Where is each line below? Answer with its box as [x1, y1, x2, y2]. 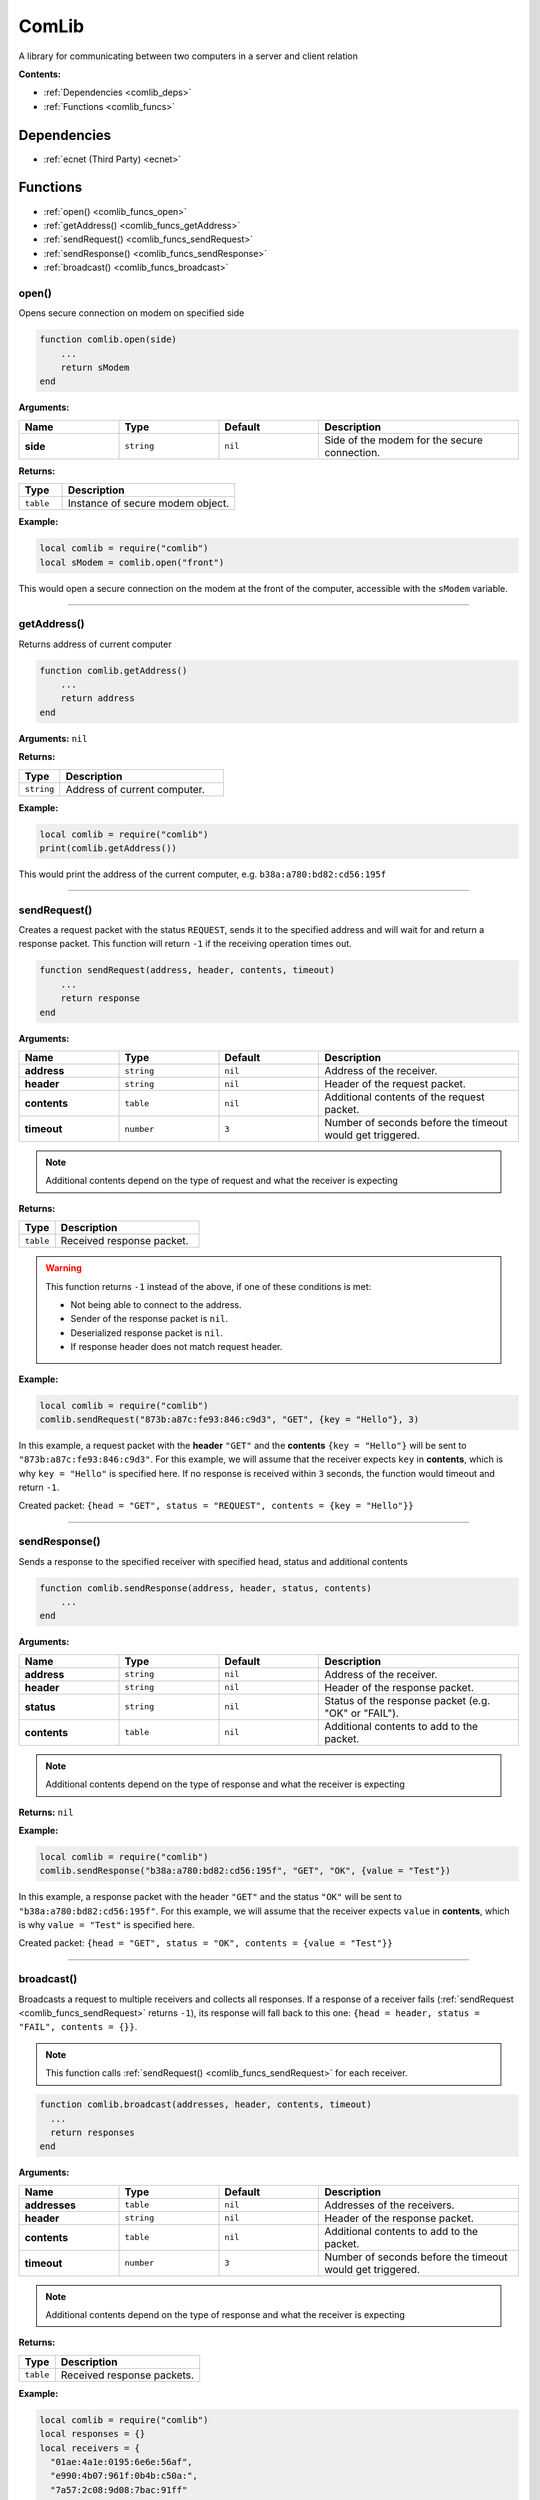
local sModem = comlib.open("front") [39, 556, 225, 568]
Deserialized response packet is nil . [70, 1326, 224, 1339]
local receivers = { [39, 2442, 140, 2454]
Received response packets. [60, 2368, 195, 2382]
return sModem [60, 362, 130, 373]
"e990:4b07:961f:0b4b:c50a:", [50, 2470, 199, 2482]
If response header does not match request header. [70, 1341, 283, 1353]
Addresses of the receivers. [324, 2198, 455, 2212]
